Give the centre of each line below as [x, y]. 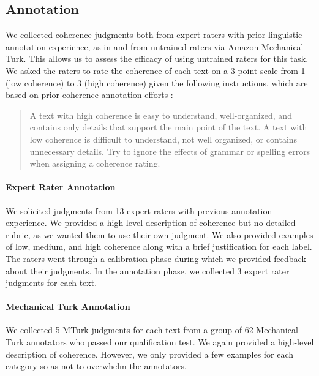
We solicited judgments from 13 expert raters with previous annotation [139, 210]
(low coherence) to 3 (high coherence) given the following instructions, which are [157, 82]
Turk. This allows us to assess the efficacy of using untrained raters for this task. [157, 58]
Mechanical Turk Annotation [68, 306]
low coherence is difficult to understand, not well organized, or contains [163, 139]
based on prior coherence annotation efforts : [89, 95]
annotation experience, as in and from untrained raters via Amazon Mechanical [155, 46]
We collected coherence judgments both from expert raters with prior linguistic [154, 35]
